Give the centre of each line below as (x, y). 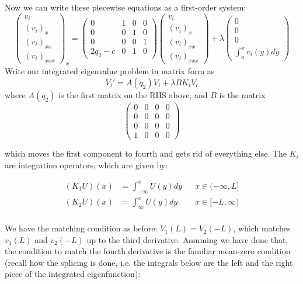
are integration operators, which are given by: (86, 164)
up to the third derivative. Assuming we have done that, (187, 239)
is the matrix (242, 95)
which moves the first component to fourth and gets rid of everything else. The (146, 153)
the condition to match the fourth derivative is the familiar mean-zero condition (148, 251)
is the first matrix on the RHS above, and (133, 95)
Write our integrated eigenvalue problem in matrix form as (110, 71)
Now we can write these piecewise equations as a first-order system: (126, 7)
